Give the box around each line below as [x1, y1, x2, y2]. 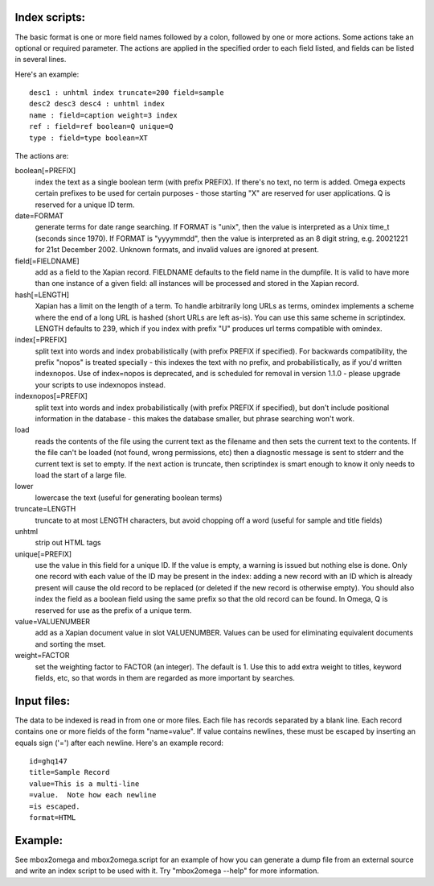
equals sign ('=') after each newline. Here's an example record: [14, 738, 224, 747]
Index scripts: [14, 10, 86, 24]
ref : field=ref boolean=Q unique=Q [29, 122, 174, 131]
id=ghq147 [29, 757, 68, 766]
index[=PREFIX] [14, 335, 68, 345]
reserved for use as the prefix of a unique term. [35, 605, 192, 615]
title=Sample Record [29, 768, 110, 777]
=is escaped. [29, 801, 80, 811]
